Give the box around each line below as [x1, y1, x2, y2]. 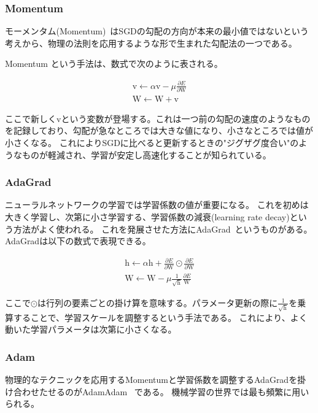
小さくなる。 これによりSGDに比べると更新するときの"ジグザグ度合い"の [5, 136, 299, 149]
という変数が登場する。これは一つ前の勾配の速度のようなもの [61, 112, 311, 125]
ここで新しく [5, 112, 56, 125]
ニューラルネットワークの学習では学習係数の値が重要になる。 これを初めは [5, 198, 309, 211]
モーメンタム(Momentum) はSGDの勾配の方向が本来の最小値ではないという [5, 25, 309, 37]
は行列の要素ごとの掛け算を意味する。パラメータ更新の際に [37, 296, 278, 309]
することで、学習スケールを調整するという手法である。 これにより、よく [13, 311, 308, 323]
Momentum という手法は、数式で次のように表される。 [5, 57, 223, 70]
